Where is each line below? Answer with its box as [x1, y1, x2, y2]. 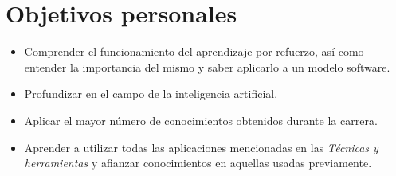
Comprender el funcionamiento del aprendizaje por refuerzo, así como [24, 43, 364, 60]
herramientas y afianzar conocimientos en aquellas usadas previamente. [24, 154, 372, 171]
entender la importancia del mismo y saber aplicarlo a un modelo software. [24, 58, 390, 75]
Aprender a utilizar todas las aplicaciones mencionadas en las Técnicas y [24, 139, 378, 155]
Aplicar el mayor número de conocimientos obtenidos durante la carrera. [24, 111, 378, 128]
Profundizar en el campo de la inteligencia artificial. [24, 85, 278, 102]
